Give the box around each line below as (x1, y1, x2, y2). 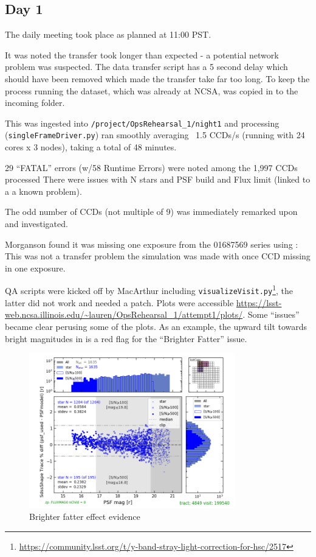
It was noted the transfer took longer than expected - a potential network (5, 48, 279, 61)
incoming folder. (5, 96, 65, 109)
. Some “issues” (242, 308, 300, 321)
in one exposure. (5, 261, 66, 274)
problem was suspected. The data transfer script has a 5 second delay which (5, 60, 288, 73)
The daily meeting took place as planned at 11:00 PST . (5, 28, 211, 41)
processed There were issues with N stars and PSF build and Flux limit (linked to (5, 173, 311, 186)
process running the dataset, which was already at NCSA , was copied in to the (5, 84, 298, 97)
